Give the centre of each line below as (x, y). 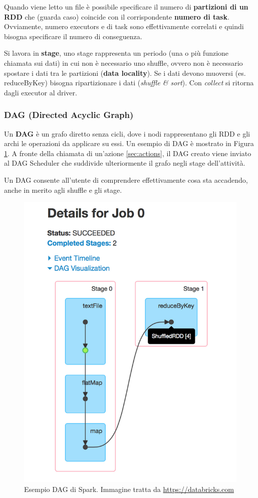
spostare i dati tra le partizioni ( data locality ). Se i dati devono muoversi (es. (125, 73)
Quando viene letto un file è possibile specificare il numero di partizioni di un (126, 7)
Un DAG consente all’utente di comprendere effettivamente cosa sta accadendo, (126, 179)
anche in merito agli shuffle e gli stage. (63, 190)
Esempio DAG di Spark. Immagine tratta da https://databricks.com (129, 489)
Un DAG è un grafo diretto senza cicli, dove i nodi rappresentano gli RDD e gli (127, 133)
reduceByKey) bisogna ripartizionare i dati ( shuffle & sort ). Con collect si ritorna (129, 83)
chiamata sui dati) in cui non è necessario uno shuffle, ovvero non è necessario (123, 63)
